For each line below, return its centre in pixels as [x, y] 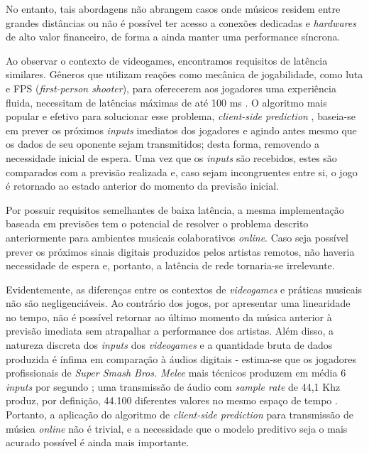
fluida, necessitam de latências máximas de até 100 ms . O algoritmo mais [166, 102]
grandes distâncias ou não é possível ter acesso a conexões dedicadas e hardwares [181, 22]
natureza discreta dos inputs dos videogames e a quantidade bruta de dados [169, 345]
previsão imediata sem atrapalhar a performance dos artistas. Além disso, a [170, 331]
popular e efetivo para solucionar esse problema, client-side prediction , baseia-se [181, 116]
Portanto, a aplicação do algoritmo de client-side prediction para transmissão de [180, 415]
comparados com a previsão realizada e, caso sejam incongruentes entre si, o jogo [182, 172]
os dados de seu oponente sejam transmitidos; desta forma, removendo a [163, 144]
